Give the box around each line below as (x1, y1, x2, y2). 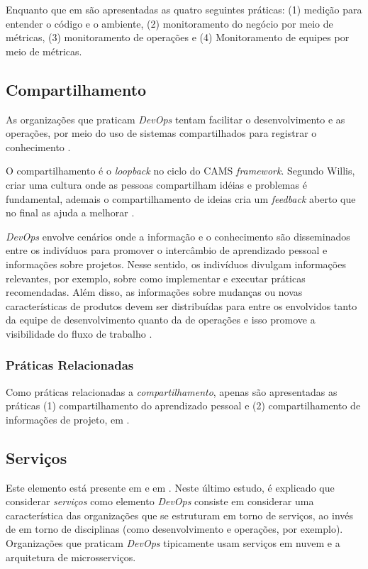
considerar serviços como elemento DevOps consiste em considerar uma (6, 494, 314, 509)
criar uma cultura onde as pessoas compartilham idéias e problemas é (6, 177, 307, 192)
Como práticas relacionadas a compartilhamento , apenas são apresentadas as (6, 384, 338, 399)
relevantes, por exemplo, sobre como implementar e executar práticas (6, 270, 306, 285)
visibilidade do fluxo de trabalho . (6, 326, 152, 341)
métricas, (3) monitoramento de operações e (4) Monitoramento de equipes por (6, 30, 350, 45)
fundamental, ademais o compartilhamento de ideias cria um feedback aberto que (6, 191, 356, 206)
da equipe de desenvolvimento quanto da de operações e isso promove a (6, 312, 316, 327)
